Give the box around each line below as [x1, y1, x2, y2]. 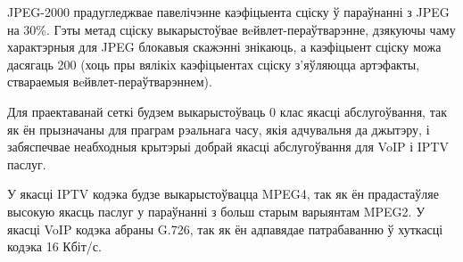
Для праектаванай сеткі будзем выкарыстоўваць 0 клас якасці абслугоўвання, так [7, 102, 447, 120]
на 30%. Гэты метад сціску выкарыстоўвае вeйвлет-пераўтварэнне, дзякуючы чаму [7, 20, 456, 38]
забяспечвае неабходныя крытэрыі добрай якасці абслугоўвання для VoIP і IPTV [7, 137, 449, 156]
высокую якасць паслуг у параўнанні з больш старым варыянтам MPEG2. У [7, 201, 426, 220]
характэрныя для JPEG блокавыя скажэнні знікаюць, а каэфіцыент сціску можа [7, 37, 442, 56]
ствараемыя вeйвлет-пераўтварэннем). [7, 72, 212, 91]
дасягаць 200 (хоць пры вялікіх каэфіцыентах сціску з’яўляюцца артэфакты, [7, 54, 420, 73]
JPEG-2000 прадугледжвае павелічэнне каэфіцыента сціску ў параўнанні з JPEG [7, 3, 450, 20]
